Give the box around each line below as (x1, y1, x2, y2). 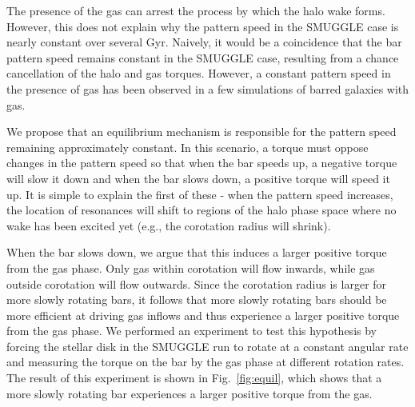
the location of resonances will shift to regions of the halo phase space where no (6, 202, 397, 218)
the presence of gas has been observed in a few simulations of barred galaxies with (6, 80, 409, 97)
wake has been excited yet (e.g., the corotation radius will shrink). (6, 217, 331, 233)
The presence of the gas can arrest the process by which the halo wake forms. (6, 2, 385, 18)
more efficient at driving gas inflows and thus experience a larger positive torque (6, 306, 400, 323)
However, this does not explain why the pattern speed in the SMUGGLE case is (6, 18, 399, 34)
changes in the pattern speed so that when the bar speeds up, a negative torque (6, 154, 397, 171)
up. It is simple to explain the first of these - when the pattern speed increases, (6, 186, 393, 202)
